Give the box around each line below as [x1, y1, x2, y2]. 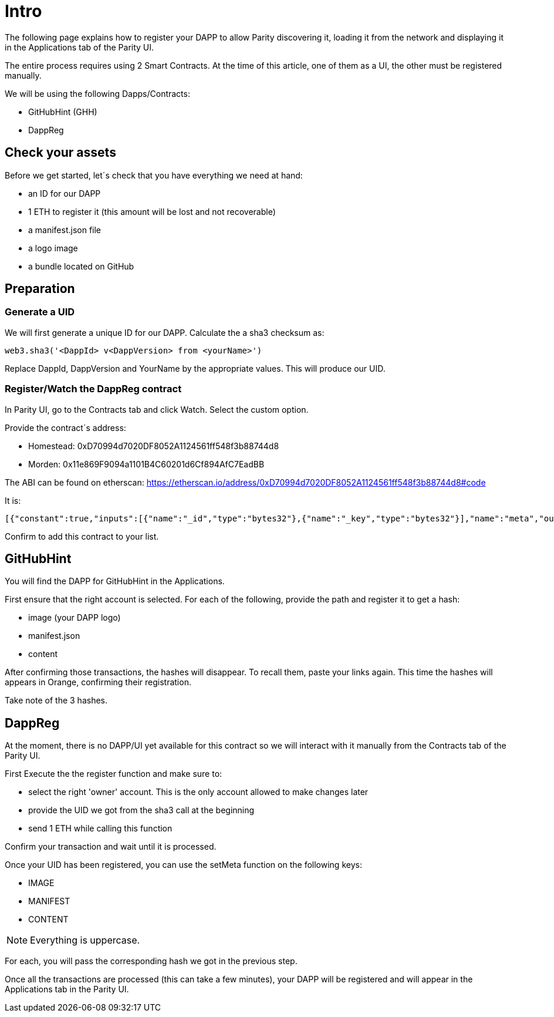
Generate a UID [5, 306, 75, 318]
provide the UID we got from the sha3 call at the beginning [28, 805, 255, 816]
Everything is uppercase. [30, 934, 140, 947]
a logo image [28, 243, 78, 253]
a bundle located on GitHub [28, 261, 134, 271]
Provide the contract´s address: [5, 422, 126, 433]
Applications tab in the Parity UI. [5, 984, 129, 995]
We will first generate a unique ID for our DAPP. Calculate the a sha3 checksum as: [5, 327, 325, 338]
